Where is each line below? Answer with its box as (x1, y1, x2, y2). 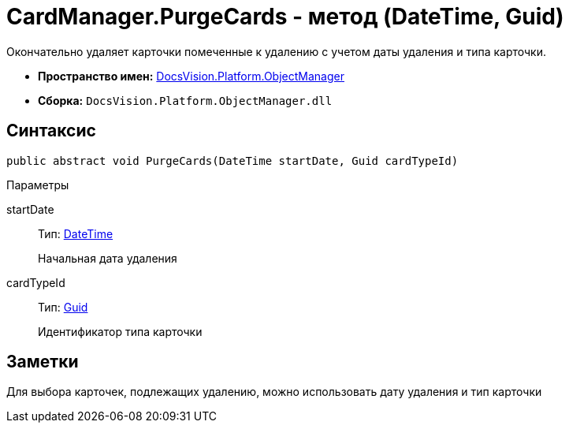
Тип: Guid (38, 300, 88, 314)
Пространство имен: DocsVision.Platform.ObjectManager (38, 69, 344, 83)
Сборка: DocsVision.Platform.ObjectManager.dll (38, 93, 333, 107)
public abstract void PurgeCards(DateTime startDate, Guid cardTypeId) (6, 154, 459, 167)
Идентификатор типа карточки (38, 324, 203, 338)
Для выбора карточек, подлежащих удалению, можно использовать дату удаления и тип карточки (6, 385, 542, 399)
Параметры (6, 177, 69, 192)
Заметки (6, 352, 79, 372)
